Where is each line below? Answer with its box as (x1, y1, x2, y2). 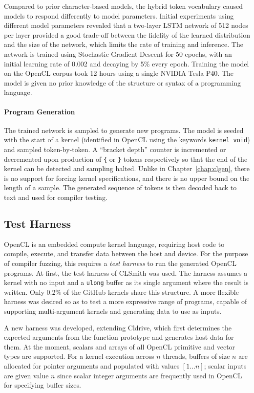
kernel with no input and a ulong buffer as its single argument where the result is (4, 277, 249, 287)
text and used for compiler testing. (4, 192, 107, 202)
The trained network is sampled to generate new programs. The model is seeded (4, 125, 244, 135)
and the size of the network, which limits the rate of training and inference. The (4, 39, 243, 49)
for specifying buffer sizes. (4, 380, 81, 390)
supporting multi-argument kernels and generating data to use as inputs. (4, 306, 222, 316)
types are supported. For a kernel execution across (4, 351, 154, 361)
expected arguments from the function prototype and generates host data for (4, 332, 234, 342)
